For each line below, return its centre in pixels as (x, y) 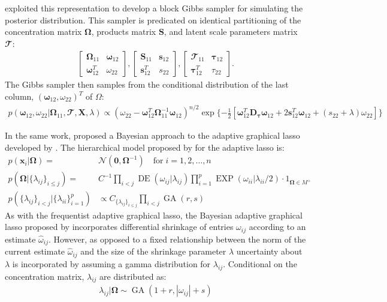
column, (19, 96)
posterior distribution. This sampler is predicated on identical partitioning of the (153, 20)
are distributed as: (133, 276)
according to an (277, 227)
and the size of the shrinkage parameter (153, 251)
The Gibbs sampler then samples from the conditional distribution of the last (147, 84)
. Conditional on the (260, 263)
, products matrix (124, 32)
